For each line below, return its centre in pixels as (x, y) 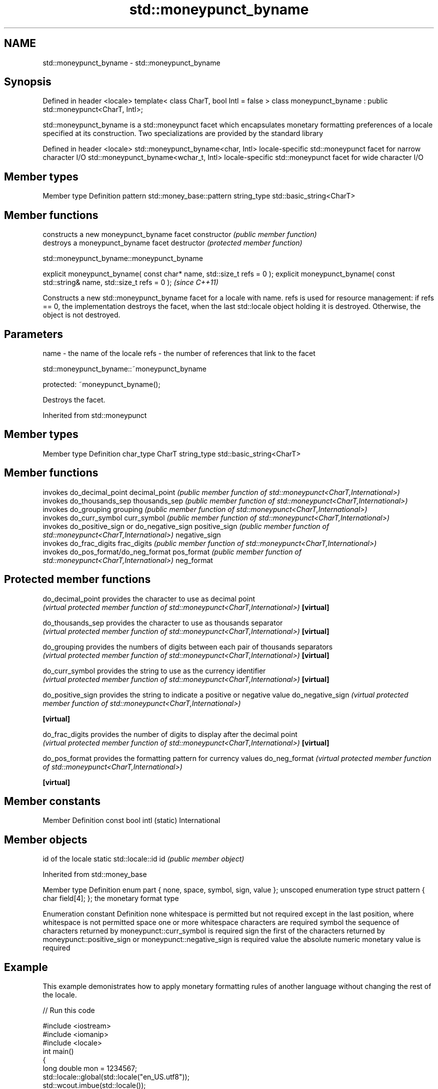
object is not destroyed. (81, 315)
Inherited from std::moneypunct (95, 415)
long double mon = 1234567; (90, 1068)
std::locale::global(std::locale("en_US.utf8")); (116, 1077)
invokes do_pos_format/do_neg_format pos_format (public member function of (172, 551)
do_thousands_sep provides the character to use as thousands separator (163, 622)
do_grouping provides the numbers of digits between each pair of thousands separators (188, 646)
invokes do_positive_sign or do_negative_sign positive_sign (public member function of (186, 526)
